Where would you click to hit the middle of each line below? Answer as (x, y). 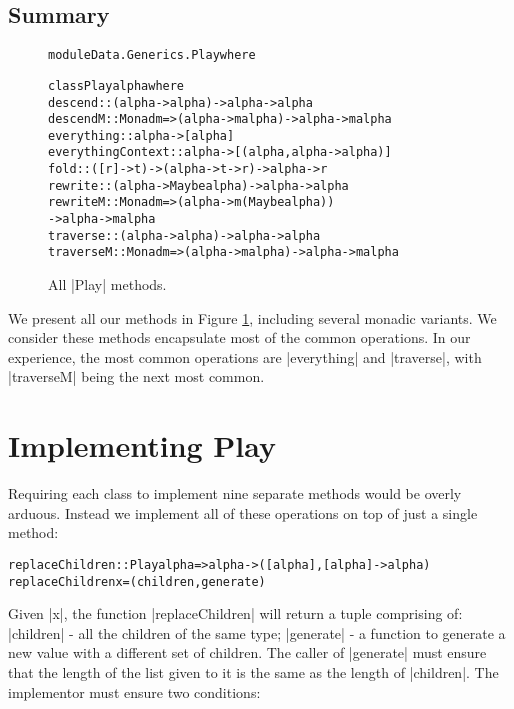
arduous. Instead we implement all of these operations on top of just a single (243, 512)
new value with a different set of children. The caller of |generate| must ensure (247, 652)
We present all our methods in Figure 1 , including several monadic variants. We (252, 317)
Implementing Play (142, 445)
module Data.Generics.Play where (152, 55)
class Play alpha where (116, 85)
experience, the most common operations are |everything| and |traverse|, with (245, 356)
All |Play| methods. (107, 284)
